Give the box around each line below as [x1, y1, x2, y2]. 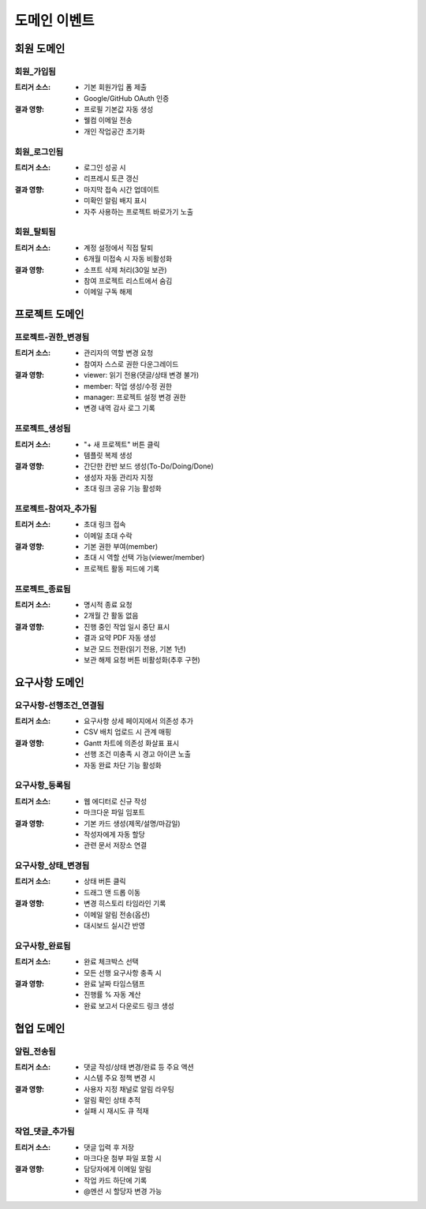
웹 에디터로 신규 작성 [84, 797, 148, 806]
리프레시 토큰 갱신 [84, 174, 139, 183]
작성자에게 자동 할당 [84, 829, 145, 839]
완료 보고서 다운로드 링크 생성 [84, 1001, 175, 1010]
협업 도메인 [14, 1021, 65, 1035]
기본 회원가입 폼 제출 [84, 83, 148, 92]
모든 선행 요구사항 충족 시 [84, 968, 162, 977]
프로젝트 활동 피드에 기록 [84, 564, 160, 573]
